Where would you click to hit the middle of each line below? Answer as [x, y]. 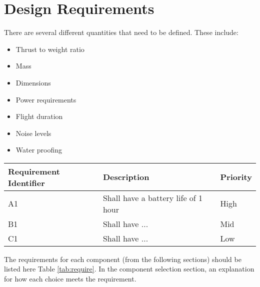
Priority [236, 177]
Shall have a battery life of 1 [153, 197]
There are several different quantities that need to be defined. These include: [121, 32]
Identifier [26, 182]
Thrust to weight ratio [50, 49]
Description [126, 177]
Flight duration [39, 116]
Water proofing [39, 150]
